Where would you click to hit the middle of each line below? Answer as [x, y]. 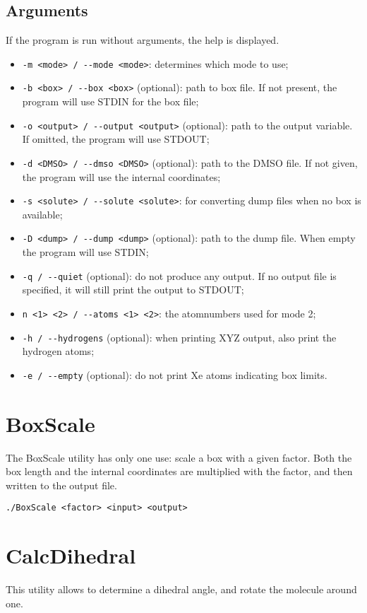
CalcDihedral [71, 555]
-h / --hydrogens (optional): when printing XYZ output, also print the [179, 337]
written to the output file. [61, 485]
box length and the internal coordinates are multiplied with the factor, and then [179, 471]
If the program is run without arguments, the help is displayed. [143, 40]
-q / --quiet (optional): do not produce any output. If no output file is [179, 275]
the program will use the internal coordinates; [121, 176]
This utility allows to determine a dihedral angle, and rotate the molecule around [181, 589]
